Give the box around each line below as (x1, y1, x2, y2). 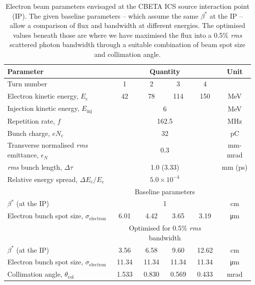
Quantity (149, 66, 180, 76)
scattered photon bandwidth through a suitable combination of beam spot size (9, 39, 246, 50)
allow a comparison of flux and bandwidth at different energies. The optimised (10, 20, 245, 30)
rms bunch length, (7, 161, 62, 172)
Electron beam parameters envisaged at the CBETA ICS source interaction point (5, 1, 250, 11)
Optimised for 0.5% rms (128, 223, 201, 233)
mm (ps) (222, 161, 248, 172)
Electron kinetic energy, (7, 91, 78, 101)
